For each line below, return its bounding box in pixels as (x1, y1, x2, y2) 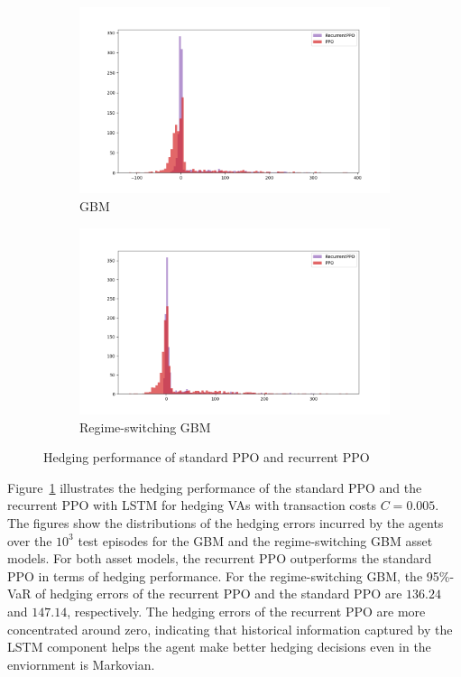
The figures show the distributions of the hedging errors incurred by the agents (7, 513, 444, 532)
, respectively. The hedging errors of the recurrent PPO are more (67, 601, 426, 620)
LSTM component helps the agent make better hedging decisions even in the (7, 637, 431, 656)
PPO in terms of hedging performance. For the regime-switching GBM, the (7, 566, 423, 585)
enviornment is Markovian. (7, 654, 155, 673)
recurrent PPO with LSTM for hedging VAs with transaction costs (7, 496, 377, 515)
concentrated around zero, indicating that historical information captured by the (7, 619, 453, 638)
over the (7, 531, 52, 550)
